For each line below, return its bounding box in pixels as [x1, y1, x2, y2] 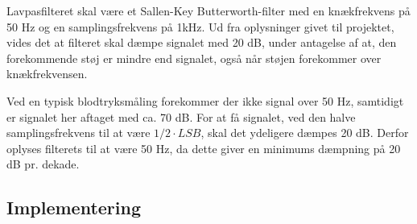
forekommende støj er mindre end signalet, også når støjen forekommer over [6, 49, 382, 66]
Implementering [6, 195, 141, 220]
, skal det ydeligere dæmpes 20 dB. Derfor [200, 124, 409, 141]
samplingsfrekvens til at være [6, 124, 151, 141]
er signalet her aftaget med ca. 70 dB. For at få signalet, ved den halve [6, 108, 356, 125]
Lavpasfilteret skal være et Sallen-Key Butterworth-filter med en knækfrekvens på [6, 2, 411, 19]
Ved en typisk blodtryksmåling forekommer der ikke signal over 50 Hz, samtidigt [6, 92, 404, 109]
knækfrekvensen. [6, 65, 88, 82]
